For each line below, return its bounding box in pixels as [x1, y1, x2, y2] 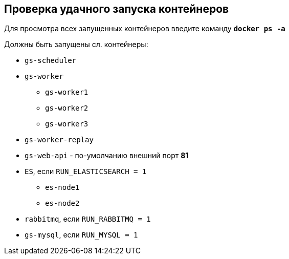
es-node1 [45, 183, 80, 192]
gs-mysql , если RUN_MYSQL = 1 [25, 230, 138, 240]
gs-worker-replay [25, 136, 94, 144]
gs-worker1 [45, 88, 88, 97]
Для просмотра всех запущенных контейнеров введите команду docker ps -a [4, 24, 285, 33]
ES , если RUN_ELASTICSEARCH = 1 [25, 167, 147, 176]
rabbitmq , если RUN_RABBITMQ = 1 [25, 214, 151, 224]
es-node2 [45, 199, 80, 208]
